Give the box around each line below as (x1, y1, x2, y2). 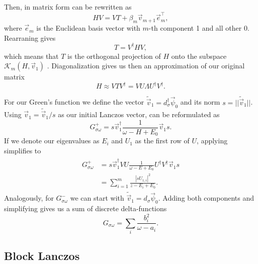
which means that (4, 50, 59, 61)
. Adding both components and (158, 193, 254, 203)
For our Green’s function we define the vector (4, 97, 144, 107)
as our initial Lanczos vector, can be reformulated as (58, 109, 220, 120)
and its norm (180, 97, 220, 107)
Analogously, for (4, 193, 54, 203)
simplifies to (4, 145, 41, 155)
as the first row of (135, 135, 190, 146)
